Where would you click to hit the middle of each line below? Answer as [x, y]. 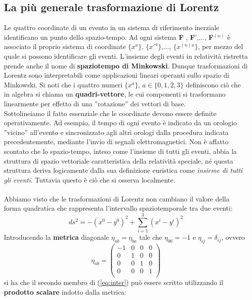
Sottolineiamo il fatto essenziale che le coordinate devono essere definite [110, 113]
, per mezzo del [220, 46]
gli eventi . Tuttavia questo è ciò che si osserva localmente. [90, 179]
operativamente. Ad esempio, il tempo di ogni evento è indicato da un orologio [120, 123]
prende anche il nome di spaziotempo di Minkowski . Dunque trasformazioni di [126, 65]
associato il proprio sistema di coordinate [65, 46]
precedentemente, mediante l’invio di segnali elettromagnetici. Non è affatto [116, 142]
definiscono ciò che [213, 84]
